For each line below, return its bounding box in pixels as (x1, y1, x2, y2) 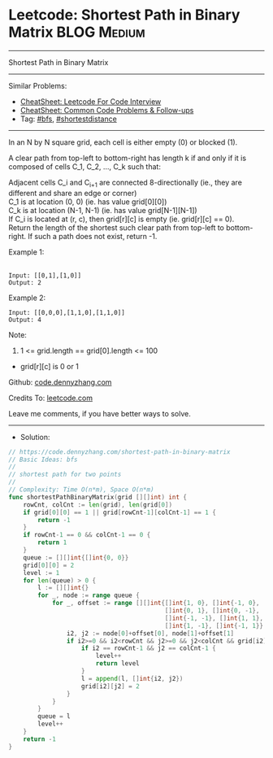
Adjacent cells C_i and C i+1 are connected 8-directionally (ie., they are (8, 177, 242, 189)
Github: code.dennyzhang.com (8, 377, 112, 387)
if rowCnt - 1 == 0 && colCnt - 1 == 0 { (23, 531, 151, 539)
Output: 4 (8, 316, 42, 324)
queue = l (37, 712, 71, 721)
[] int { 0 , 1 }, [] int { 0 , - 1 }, (164, 607, 260, 615)
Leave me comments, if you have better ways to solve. (8, 408, 191, 418)
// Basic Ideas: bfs (8, 455, 79, 464)
